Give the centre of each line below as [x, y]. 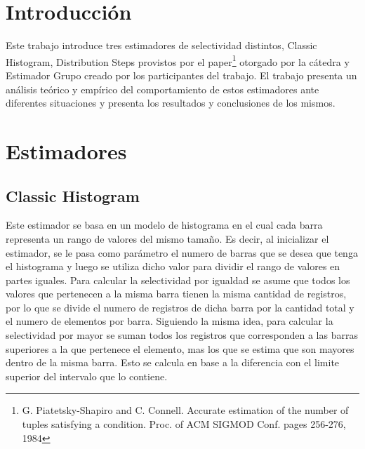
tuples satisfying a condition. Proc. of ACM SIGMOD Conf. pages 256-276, [184, 424]
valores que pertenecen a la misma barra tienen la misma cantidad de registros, [176, 294]
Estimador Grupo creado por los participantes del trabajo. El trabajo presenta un [181, 75]
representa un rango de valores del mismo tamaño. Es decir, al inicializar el [167, 238]
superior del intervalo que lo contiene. [87, 376]
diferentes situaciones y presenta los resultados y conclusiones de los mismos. [171, 103]
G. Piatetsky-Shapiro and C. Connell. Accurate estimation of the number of [185, 410]
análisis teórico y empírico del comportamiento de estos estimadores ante [162, 89]
